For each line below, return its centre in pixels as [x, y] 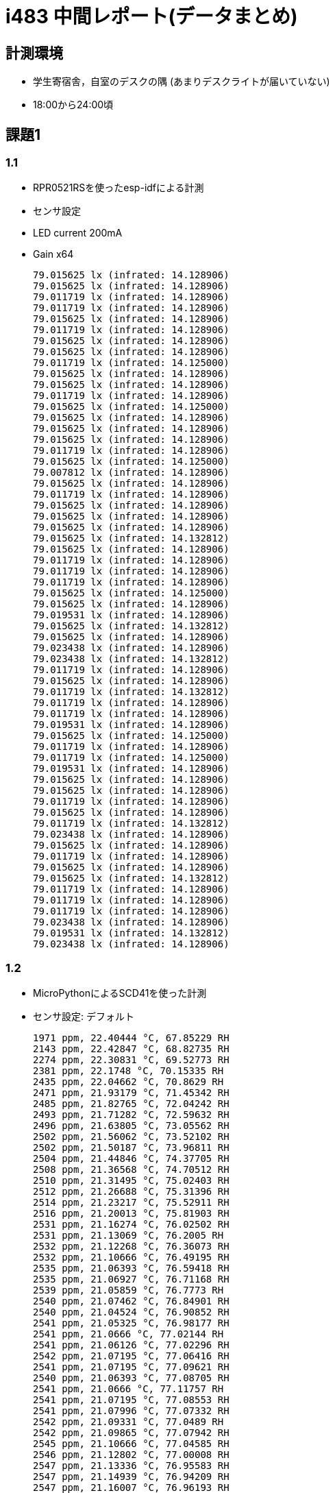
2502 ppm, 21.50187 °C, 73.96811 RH [131, 1148]
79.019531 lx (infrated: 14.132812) [131, 933]
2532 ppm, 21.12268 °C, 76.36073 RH [131, 1247]
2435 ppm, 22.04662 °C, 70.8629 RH [128, 1082]
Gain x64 [53, 254]
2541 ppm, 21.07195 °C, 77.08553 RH [131, 1400]
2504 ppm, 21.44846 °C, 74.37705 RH [131, 1159]
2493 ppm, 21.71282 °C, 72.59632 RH [131, 1115]
